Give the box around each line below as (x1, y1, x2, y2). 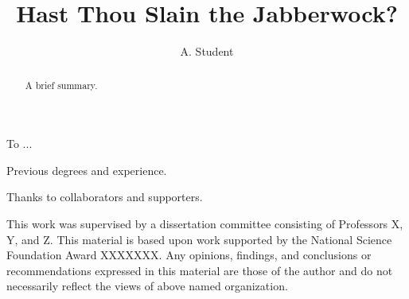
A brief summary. (25, 78, 98, 91)
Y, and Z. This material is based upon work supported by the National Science (6, 231, 392, 247)
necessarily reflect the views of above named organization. (6, 278, 288, 294)
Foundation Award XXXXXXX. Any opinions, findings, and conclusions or (6, 247, 372, 263)
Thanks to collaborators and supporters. (6, 188, 203, 205)
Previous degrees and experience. (6, 161, 167, 178)
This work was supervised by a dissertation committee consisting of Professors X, (6, 215, 403, 231)
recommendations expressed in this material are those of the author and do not (6, 262, 393, 278)
